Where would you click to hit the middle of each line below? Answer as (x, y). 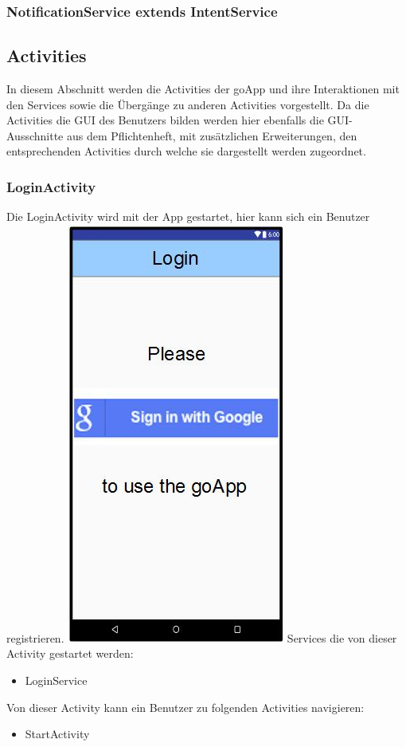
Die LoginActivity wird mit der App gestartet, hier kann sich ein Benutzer (188, 216)
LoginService (56, 680)
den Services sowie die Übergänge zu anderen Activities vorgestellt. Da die (188, 104)
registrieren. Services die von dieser (202, 637)
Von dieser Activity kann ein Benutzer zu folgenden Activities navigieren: (185, 707)
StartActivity (57, 734)
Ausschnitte (35, 135)
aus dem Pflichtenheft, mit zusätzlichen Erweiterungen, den (212, 135)
